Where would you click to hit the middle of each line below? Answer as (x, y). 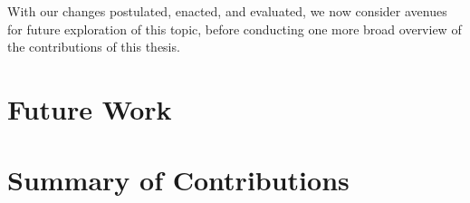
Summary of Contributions (178, 180)
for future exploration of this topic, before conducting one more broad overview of (235, 29)
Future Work (90, 108)
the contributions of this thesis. (94, 47)
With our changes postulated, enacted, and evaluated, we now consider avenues (227, 11)
